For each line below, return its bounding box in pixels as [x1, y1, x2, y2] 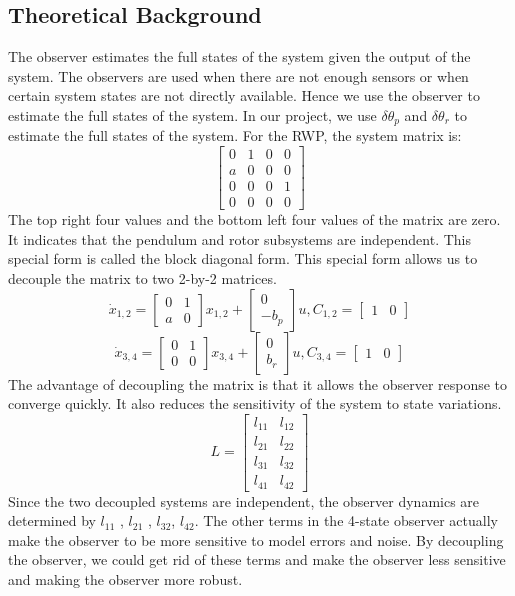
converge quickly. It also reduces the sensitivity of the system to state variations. [8, 393, 502, 414]
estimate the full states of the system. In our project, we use [8, 104, 377, 125]
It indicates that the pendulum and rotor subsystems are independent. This [8, 228, 471, 249]
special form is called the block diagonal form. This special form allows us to [8, 248, 478, 269]
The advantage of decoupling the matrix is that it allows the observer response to [8, 373, 508, 394]
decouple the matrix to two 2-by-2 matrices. [8, 267, 277, 288]
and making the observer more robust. [8, 569, 243, 590]
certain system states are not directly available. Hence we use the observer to [8, 85, 480, 106]
